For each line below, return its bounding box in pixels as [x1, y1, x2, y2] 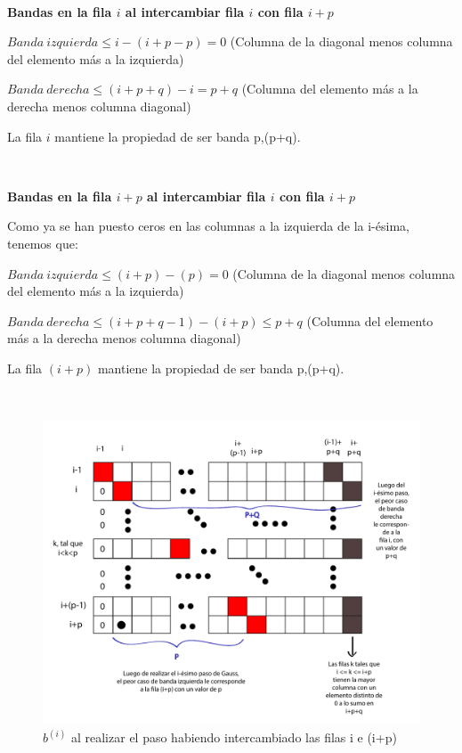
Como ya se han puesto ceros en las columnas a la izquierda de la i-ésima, [7, 217, 409, 235]
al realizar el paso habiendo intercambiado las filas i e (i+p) [70, 728, 397, 747]
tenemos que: [7, 233, 78, 252]
